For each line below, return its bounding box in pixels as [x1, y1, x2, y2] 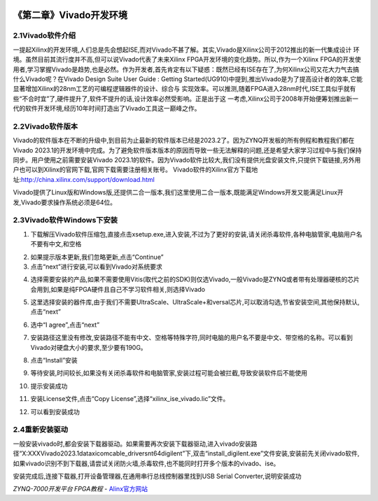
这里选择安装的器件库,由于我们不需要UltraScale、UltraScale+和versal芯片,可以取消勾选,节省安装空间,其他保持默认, [30, 298, 360, 306]
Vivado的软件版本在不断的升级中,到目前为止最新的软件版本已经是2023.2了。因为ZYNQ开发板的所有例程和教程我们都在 [13, 136, 355, 145]
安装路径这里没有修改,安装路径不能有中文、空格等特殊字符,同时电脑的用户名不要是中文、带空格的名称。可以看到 [30, 333, 353, 342]
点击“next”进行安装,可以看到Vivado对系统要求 [30, 262, 162, 271]
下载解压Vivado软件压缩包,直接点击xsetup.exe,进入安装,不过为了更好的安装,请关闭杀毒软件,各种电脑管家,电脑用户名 [30, 230, 363, 238]
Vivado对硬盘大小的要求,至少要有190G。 [30, 343, 147, 351]
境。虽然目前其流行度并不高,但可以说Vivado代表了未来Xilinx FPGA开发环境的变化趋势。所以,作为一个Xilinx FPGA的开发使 [13, 55, 361, 64]
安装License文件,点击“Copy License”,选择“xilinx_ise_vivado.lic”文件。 [30, 395, 230, 403]
